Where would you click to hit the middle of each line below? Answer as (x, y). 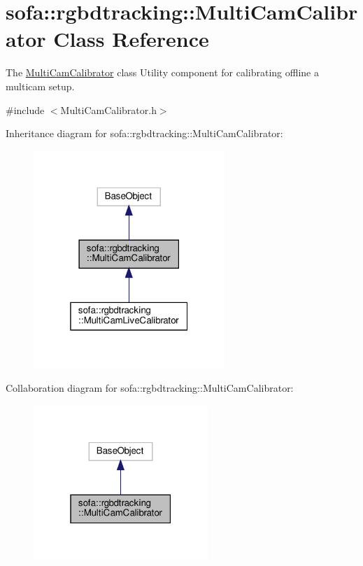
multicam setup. (40, 86)
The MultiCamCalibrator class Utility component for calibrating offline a (162, 72)
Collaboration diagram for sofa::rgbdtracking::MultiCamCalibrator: (150, 387)
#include (25, 109)
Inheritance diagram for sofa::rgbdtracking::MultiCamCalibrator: (144, 133)
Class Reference (131, 39)
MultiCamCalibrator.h (108, 109)
